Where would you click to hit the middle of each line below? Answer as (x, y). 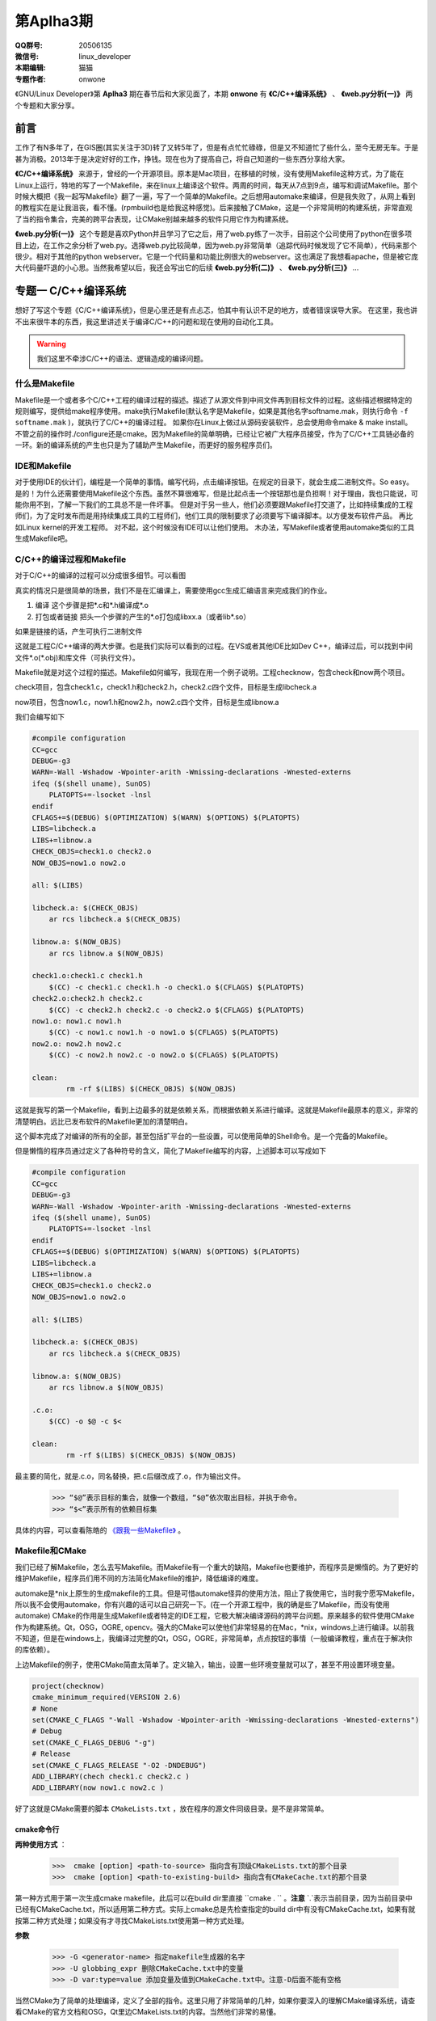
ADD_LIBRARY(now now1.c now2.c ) (98, 1788)
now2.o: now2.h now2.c (77, 1044)
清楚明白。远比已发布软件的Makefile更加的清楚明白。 (104, 1121)
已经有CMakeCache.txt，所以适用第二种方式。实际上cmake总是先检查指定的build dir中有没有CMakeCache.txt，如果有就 (215, 1909)
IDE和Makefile (43, 466)
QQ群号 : (29, 45)
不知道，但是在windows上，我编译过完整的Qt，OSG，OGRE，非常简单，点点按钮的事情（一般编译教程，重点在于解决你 (214, 1639)
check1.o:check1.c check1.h (87, 976)
